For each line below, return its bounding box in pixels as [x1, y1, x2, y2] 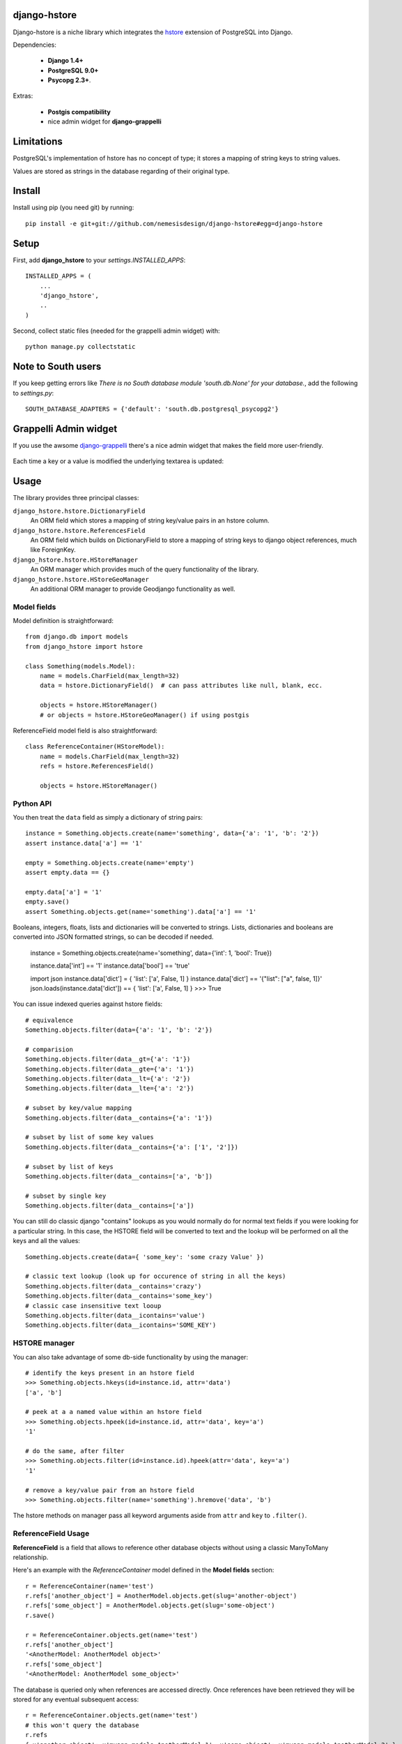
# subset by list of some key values [25, 1134, 155, 1141]
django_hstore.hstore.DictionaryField [13, 506, 146, 515]
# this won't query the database [25, 1721, 139, 1729]
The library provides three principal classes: [13, 494, 139, 502]
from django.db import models [25, 633, 129, 641]
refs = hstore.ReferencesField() [39, 762, 155, 770]
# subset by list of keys [25, 1162, 114, 1171]
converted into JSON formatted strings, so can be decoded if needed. [13, 933, 214, 941]
